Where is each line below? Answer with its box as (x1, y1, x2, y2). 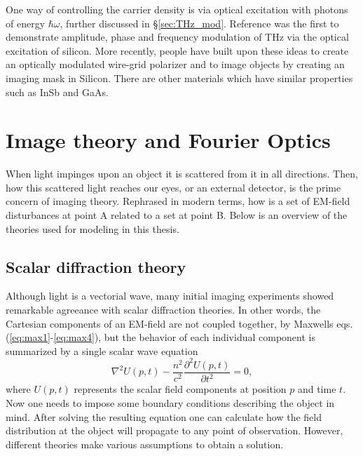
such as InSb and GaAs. (6, 84, 109, 99)
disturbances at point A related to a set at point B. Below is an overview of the (6, 208, 348, 222)
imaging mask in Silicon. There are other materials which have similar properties (6, 70, 353, 85)
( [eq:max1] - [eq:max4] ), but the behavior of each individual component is (6, 330, 315, 344)
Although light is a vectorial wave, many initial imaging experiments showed (6, 288, 334, 303)
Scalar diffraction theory (6, 255, 186, 277)
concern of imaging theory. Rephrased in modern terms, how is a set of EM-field (6, 194, 350, 208)
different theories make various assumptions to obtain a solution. (6, 436, 284, 451)
